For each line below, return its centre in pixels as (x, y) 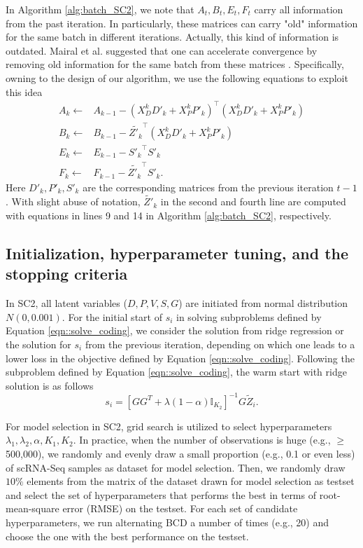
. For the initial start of (112, 316)
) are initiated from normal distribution (263, 303)
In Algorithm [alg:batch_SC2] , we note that (100, 9)
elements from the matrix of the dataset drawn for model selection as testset (191, 481)
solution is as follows (50, 385)
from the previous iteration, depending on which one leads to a (220, 344)
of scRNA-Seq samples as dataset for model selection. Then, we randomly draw (176, 467)
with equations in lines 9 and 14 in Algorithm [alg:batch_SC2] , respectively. (169, 215)
